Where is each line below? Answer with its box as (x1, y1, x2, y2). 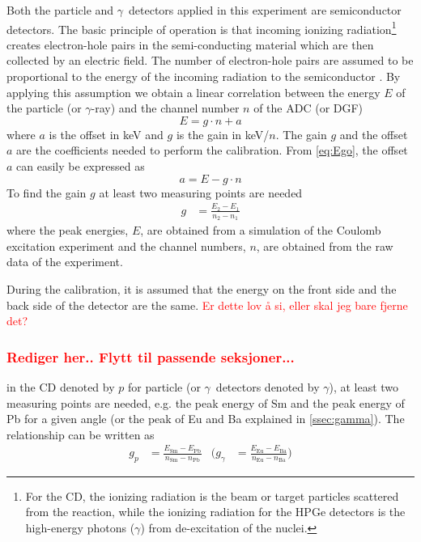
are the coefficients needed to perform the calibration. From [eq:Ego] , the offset (16, 142, 408, 159)
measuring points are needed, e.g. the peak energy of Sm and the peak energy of (6, 394, 405, 411)
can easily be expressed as (16, 158, 145, 174)
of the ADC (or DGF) (253, 100, 364, 116)
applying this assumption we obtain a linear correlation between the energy (6, 83, 381, 100)
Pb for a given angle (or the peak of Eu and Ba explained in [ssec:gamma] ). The (6, 410, 405, 427)
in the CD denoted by (6, 378, 115, 395)
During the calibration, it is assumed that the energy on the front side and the (6, 280, 397, 297)
